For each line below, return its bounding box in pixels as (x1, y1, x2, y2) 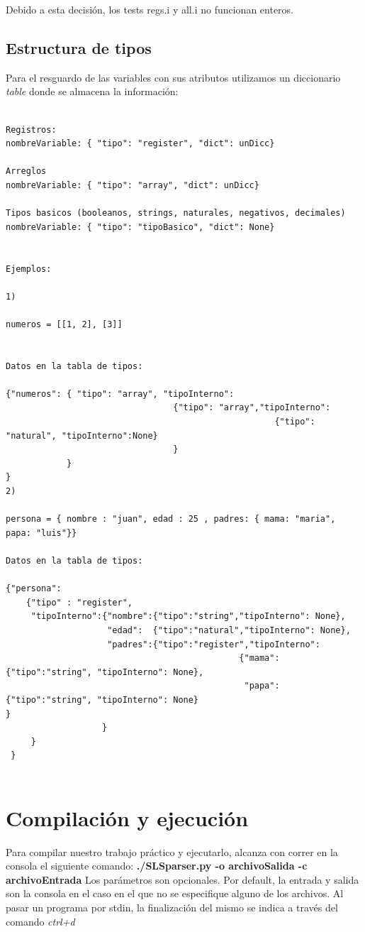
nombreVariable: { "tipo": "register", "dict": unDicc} (6, 138, 275, 149)
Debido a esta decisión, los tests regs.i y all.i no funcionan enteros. (6, 2, 294, 16)
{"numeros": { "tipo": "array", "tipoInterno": (6, 388, 235, 399)
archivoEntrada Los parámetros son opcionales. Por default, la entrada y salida (6, 872, 359, 887)
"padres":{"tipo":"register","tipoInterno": (107, 639, 320, 649)
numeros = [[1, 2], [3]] (6, 319, 123, 329)
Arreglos (6, 166, 47, 177)
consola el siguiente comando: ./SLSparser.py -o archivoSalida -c (6, 858, 308, 873)
